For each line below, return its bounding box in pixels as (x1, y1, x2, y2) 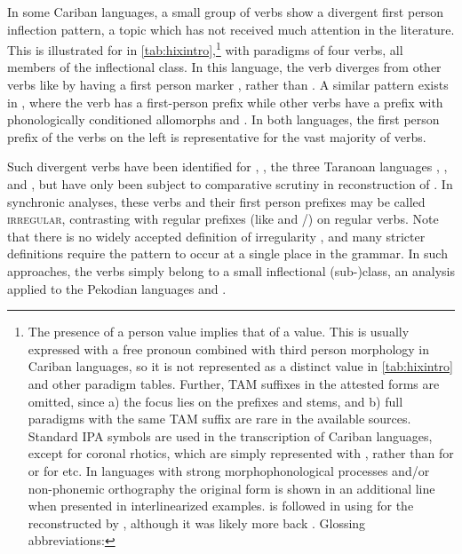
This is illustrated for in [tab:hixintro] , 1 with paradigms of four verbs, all (7, 38, 403, 59)
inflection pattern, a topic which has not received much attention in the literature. (7, 20, 455, 38)
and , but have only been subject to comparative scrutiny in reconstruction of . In (7, 175, 453, 193)
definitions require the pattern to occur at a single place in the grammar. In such (7, 244, 448, 263)
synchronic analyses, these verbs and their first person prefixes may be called (7, 192, 426, 210)
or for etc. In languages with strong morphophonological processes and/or (28, 461, 430, 479)
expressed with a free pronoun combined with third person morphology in (28, 339, 430, 358)
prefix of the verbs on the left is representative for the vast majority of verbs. (7, 127, 426, 146)
